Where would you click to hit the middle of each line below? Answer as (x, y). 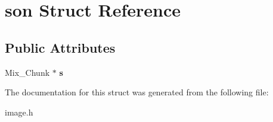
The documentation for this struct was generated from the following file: (137, 92)
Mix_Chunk (27, 72)
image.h (19, 112)
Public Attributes (60, 47)
